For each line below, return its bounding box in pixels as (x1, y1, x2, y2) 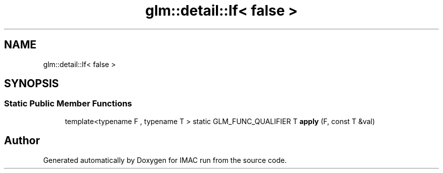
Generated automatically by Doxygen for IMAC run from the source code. (43, 155, 287, 164)
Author (4, 134, 40, 147)
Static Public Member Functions (4, 98, 132, 109)
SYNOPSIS (4, 77, 59, 90)
